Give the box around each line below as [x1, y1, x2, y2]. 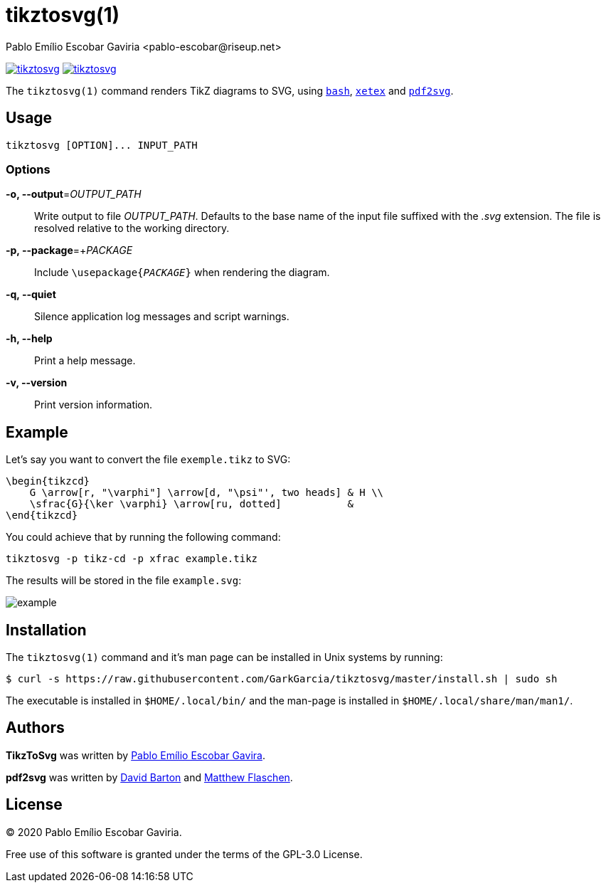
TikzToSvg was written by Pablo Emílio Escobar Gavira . [6, 749, 265, 761]
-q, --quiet [6, 288, 56, 301]
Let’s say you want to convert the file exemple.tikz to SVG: [6, 453, 291, 466]
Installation [6, 620, 87, 639]
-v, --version [6, 376, 68, 389]
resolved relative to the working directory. [34, 222, 230, 235]
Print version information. [34, 398, 153, 411]
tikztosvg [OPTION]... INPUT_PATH [6, 139, 198, 151]
